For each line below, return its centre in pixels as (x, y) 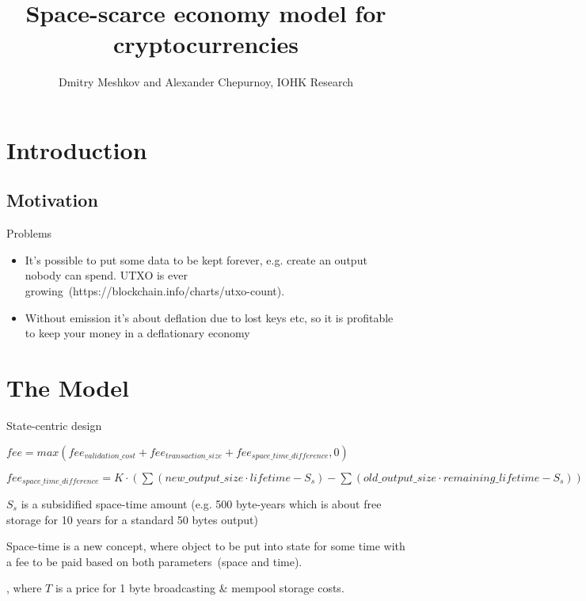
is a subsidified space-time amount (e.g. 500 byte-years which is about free (201, 504)
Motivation (52, 200)
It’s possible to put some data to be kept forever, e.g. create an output (196, 259)
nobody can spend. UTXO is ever (106, 275)
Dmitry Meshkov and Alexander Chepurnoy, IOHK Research (206, 82)
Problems (29, 233)
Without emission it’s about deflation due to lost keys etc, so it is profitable (209, 317)
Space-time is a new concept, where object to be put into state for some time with (206, 546)
